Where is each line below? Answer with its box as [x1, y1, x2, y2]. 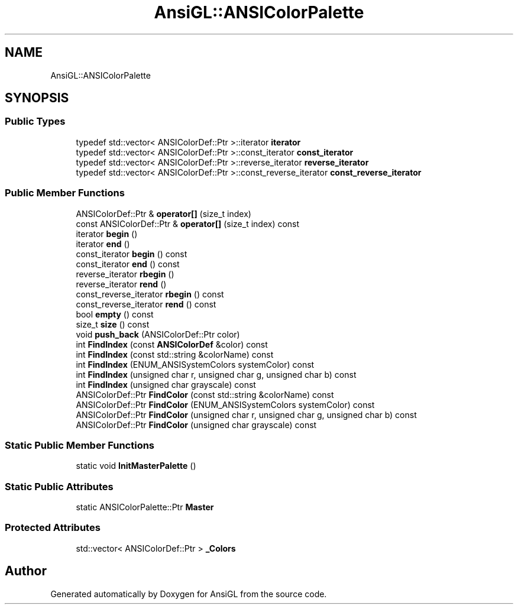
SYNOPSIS [5, 90, 69, 106]
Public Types [5, 115, 66, 128]
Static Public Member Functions [5, 439, 155, 451]
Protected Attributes [5, 521, 101, 534]
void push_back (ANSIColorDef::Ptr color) [76, 329, 240, 339]
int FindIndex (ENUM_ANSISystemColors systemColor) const [76, 359, 315, 370]
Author [5, 563, 47, 579]
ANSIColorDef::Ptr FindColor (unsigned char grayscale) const [76, 419, 317, 430]
